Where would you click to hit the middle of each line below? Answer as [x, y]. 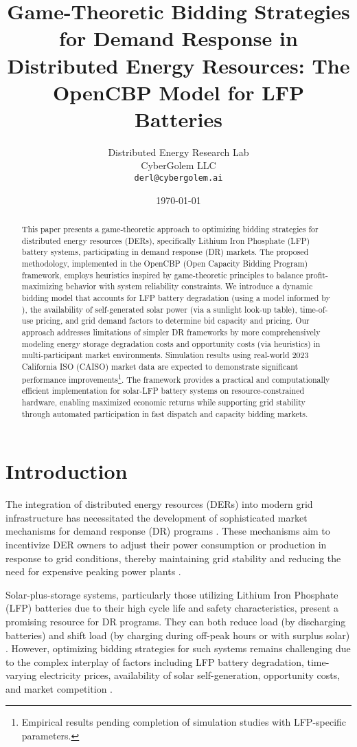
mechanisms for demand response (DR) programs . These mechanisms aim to [168, 531]
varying [21, 675]
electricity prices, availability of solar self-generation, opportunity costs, [190, 675]
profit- [317, 275]
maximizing [42, 286]
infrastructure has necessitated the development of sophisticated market [157, 517]
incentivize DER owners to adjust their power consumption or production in [166, 544]
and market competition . [59, 688]
